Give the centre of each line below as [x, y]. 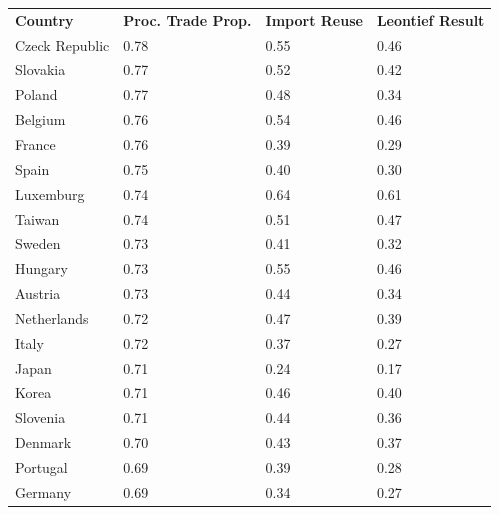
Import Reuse [314, 19]
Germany [43, 491]
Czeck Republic [62, 44]
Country [44, 19]
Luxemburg [50, 193]
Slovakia [40, 69]
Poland [36, 94]
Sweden [38, 243]
